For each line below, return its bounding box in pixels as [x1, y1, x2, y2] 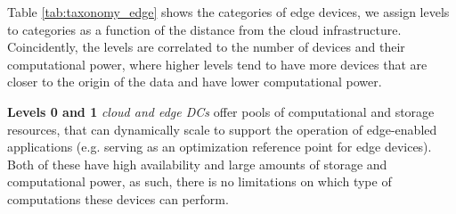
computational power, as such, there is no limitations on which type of [7, 172, 392, 191]
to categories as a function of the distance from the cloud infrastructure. [7, 20, 402, 38]
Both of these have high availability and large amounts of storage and [7, 154, 387, 173]
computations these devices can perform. [7, 189, 229, 208]
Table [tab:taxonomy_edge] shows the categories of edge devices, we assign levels [7, 3, 450, 21]
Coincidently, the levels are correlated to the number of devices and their [7, 37, 405, 56]
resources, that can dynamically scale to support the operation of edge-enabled [7, 119, 437, 138]
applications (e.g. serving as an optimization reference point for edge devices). [7, 137, 432, 156]
